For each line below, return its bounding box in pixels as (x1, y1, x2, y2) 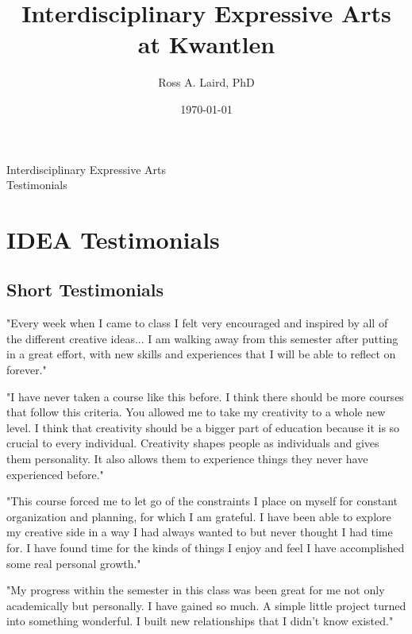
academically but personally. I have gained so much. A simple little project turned (6, 597, 406, 613)
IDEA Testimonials (6, 222, 220, 255)
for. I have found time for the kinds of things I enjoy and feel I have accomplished (6, 539, 405, 555)
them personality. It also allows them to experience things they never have (6, 450, 368, 467)
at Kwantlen (137, 28, 275, 60)
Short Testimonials (6, 277, 164, 302)
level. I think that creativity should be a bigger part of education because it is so (6, 419, 400, 435)
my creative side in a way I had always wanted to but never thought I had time (6, 524, 393, 540)
